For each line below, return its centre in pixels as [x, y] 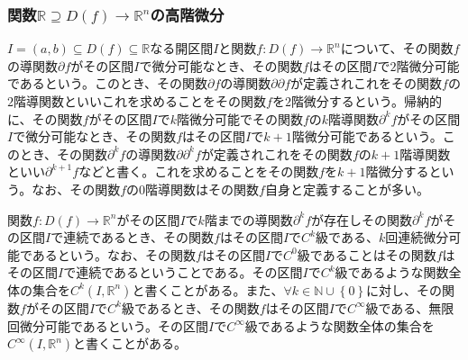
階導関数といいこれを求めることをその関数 [140, 101]
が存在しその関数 [362, 219]
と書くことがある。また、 [208, 289]
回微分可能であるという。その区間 [108, 325]
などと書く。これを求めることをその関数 [199, 171]
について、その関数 [397, 48]
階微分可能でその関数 [239, 118]
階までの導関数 [248, 219]
